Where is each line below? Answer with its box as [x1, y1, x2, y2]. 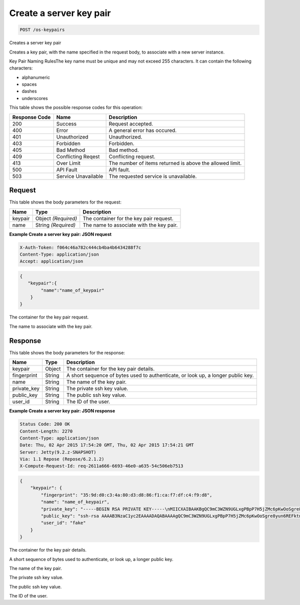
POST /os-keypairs [19, 27, 65, 32]
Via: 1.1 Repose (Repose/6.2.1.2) [19, 456, 104, 462]
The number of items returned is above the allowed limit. [108, 159, 242, 166]
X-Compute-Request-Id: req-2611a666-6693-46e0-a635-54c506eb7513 [19, 463, 183, 469]
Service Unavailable [56, 172, 103, 179]
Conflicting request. [108, 153, 155, 160]
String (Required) [35, 221, 76, 228]
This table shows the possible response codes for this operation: [9, 104, 143, 110]
